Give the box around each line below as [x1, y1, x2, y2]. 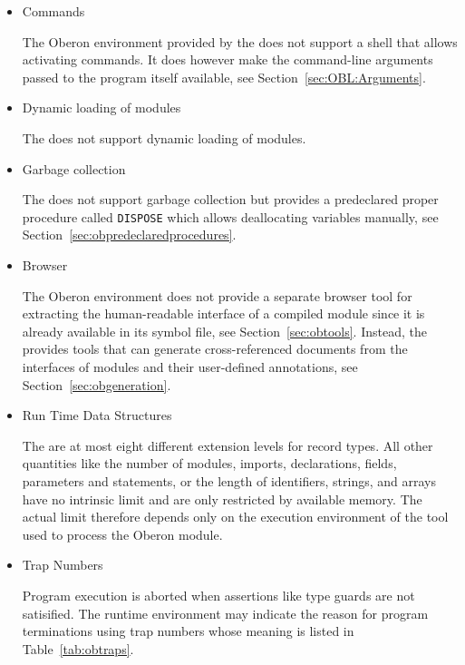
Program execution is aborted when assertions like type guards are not [22, 585, 415, 604]
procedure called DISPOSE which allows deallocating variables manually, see [22, 207, 439, 226]
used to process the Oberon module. [22, 524, 223, 543]
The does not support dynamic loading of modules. [22, 128, 306, 147]
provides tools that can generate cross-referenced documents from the [22, 339, 408, 358]
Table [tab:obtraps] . [22, 639, 134, 658]
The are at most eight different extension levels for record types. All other [22, 435, 433, 455]
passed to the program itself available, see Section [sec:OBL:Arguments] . [22, 67, 426, 86]
